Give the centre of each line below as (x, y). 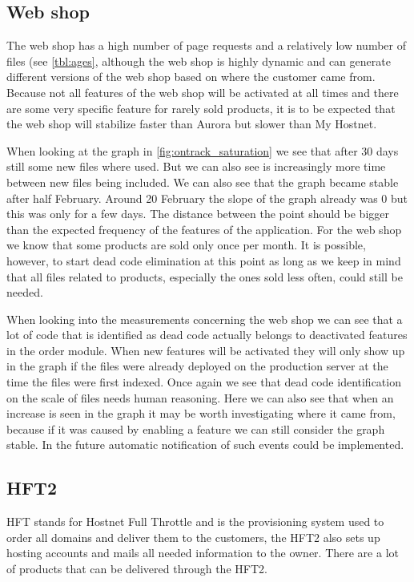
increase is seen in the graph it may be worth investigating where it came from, (201, 413)
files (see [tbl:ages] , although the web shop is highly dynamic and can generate (199, 61)
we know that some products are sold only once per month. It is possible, (186, 245)
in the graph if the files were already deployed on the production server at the (197, 366)
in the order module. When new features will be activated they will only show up (206, 350)
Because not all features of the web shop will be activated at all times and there (203, 92)
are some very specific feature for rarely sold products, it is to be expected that (201, 108)
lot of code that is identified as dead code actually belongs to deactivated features (207, 335)
